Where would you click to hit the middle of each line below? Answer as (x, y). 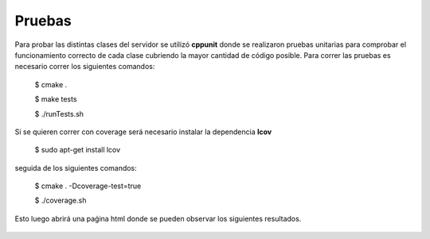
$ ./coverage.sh (61, 200)
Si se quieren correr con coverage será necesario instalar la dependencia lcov (143, 132)
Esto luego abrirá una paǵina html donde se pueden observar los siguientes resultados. (158, 218)
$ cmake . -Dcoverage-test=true (88, 186)
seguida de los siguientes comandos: (76, 168)
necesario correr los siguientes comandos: (85, 67)
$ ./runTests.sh (59, 114)
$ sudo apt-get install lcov (78, 150)
